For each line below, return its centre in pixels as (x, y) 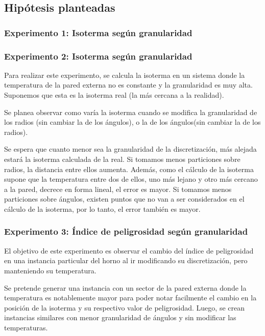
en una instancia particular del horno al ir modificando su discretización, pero (126, 260)
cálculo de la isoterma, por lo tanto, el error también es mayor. (102, 208)
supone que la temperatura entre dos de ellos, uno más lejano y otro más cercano (131, 179)
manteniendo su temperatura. (50, 270)
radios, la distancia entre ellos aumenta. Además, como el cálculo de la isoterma (129, 169)
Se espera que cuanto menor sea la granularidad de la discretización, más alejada (130, 149)
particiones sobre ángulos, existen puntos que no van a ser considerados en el (124, 199)
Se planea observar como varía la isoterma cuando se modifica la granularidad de (131, 112)
